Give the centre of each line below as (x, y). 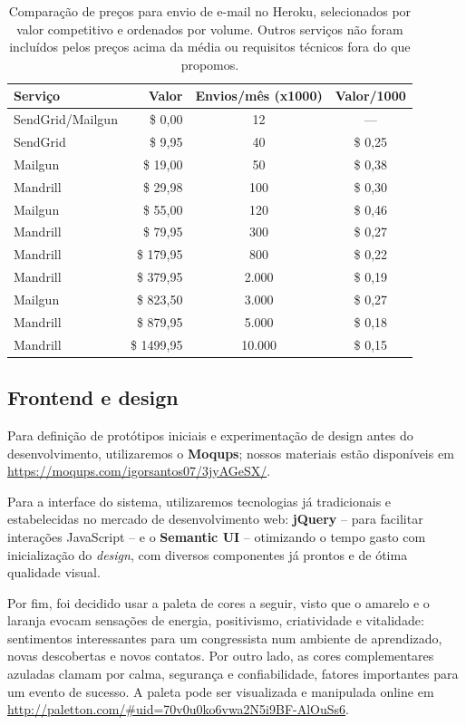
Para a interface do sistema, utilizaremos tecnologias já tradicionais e (199, 501)
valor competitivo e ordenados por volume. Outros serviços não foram (210, 29)
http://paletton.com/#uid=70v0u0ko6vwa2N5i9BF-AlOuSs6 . (178, 709)
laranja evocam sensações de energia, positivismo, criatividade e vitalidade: (216, 620)
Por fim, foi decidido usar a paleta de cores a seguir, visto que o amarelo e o (218, 602)
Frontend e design (93, 397)
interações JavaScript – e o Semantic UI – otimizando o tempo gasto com (217, 536)
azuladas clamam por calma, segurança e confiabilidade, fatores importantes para (233, 674)
